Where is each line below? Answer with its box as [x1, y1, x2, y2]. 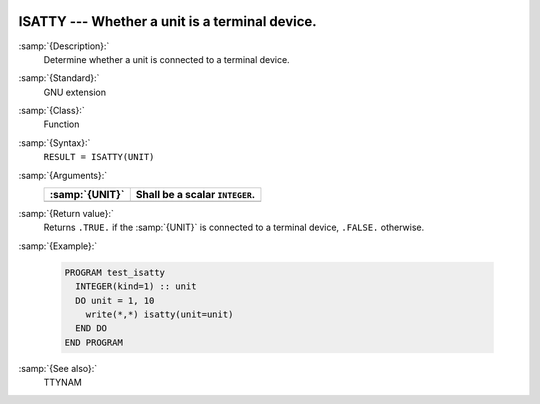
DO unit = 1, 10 [75, 295, 155, 306]
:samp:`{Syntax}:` [18, 136, 91, 149]
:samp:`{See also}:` [18, 362, 98, 374]
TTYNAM [43, 376, 82, 389]
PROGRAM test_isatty [64, 266, 165, 278]
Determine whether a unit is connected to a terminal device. [43, 53, 290, 65]
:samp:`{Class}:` [18, 105, 85, 117]
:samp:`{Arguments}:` [18, 169, 108, 181]
